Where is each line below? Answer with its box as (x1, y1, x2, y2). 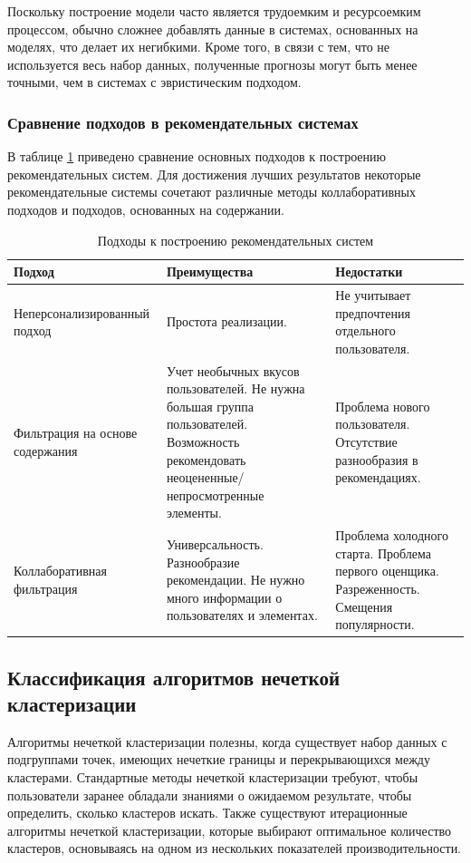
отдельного (335, 321, 396, 340)
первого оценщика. (335, 561, 439, 580)
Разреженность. (335, 579, 420, 597)
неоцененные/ (166, 468, 245, 487)
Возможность (166, 432, 240, 451)
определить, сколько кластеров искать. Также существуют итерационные (7, 803, 408, 822)
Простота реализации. (166, 312, 287, 331)
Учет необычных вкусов (166, 361, 300, 380)
